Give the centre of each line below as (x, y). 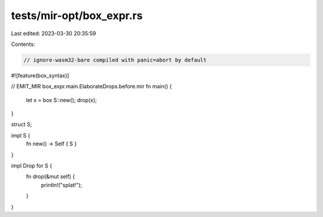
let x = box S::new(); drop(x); (61, 100)
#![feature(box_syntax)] (40, 75)
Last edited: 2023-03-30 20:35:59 (54, 33)
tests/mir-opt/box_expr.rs (77, 15)
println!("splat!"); (62, 185)
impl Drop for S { (31, 166)
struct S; (22, 125)
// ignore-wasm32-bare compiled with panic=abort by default (115, 60)
